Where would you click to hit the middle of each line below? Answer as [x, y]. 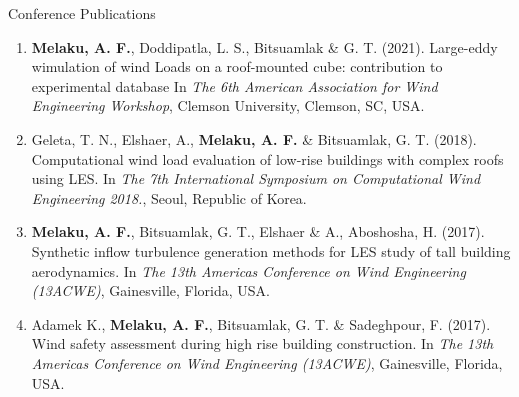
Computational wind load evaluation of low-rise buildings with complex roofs [267, 158]
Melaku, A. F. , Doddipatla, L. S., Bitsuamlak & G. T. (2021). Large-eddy [264, 46]
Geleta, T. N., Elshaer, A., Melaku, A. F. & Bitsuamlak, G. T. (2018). [254, 138]
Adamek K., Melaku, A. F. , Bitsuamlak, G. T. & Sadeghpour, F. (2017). [261, 323]
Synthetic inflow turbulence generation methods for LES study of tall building [271, 250]
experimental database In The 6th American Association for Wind [234, 85]
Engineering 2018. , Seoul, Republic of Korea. [169, 197]
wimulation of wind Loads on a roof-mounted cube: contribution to [237, 66]
